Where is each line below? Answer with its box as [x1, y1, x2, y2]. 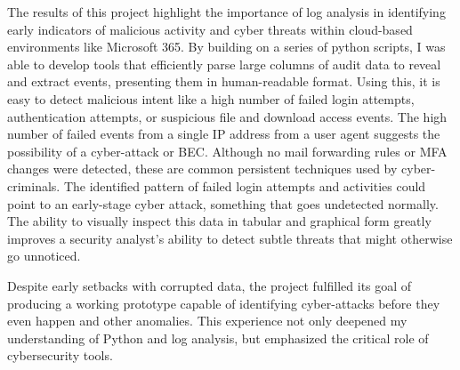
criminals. [7, 176, 61, 195]
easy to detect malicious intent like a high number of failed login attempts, [7, 89, 415, 108]
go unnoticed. [7, 246, 81, 265]
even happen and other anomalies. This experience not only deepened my [7, 311, 408, 330]
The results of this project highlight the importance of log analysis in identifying [7, 3, 446, 20]
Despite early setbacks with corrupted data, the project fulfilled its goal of [7, 276, 412, 294]
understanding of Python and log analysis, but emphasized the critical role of [7, 328, 429, 347]
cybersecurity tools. [7, 346, 113, 365]
